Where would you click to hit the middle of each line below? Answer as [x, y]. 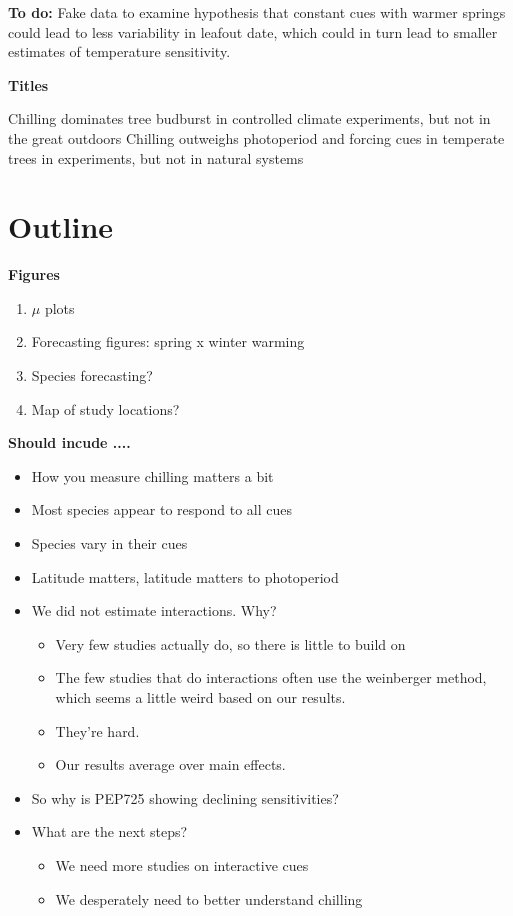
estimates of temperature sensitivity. [119, 51]
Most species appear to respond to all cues [162, 509]
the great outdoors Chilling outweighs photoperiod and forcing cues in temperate [256, 137]
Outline [61, 226]
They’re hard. [97, 730]
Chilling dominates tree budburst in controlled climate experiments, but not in [249, 118]
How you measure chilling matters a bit [152, 475]
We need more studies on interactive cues [182, 864]
